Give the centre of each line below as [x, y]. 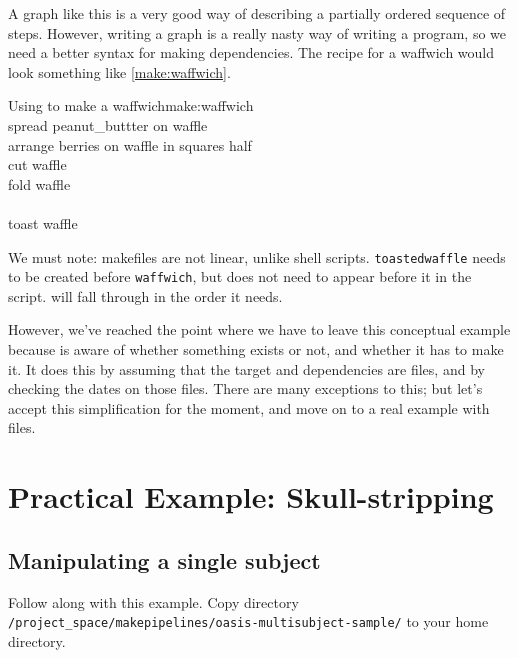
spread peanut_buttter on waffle [108, 124]
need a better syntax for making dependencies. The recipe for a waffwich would [251, 52]
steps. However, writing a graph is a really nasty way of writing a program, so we [257, 32]
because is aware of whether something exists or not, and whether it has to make [256, 349]
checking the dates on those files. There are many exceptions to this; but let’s [245, 388]
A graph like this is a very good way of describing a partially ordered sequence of [257, 13]
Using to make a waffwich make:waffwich [131, 105]
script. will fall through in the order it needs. [145, 295]
